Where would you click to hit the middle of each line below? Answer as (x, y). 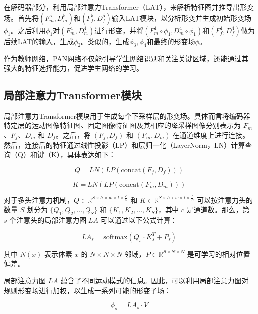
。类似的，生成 (105, 41)
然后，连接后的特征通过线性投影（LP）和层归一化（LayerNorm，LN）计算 (125, 145)
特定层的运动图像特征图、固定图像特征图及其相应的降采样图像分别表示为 (122, 125)
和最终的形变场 (171, 41)
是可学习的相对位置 (218, 254)
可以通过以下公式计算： (139, 220)
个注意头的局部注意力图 (48, 220)
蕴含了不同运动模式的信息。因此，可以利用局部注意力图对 (154, 280)
